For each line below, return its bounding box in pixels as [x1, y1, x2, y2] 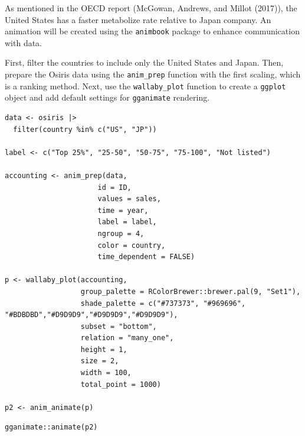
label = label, [97, 218, 157, 227]
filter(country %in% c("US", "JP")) [13, 125, 157, 134]
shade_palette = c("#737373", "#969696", [80, 299, 246, 308]
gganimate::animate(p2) [5, 423, 98, 432]
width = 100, [80, 369, 132, 377]
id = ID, [97, 183, 132, 192]
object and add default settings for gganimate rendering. [5, 91, 210, 104]
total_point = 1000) [80, 380, 161, 389]
